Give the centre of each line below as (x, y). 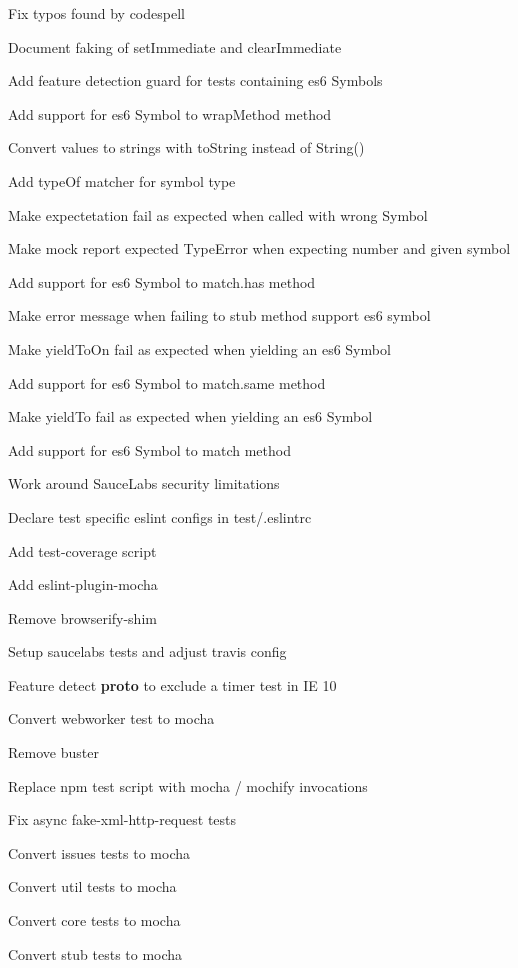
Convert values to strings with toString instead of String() (186, 147)
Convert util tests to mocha (92, 886)
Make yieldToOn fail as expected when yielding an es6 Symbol (199, 348)
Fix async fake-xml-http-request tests (122, 819)
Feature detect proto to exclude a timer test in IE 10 (172, 684)
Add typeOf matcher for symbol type (122, 180)
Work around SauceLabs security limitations (144, 483)
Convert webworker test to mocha (111, 718)
